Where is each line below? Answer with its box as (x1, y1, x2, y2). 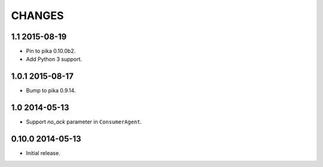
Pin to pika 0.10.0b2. (26, 48, 76, 55)
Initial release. (26, 150, 60, 157)
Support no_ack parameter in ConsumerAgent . (26, 118, 142, 125)
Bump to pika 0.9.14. (26, 87, 76, 94)
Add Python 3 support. (26, 55, 83, 63)
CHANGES (11, 9, 64, 22)
